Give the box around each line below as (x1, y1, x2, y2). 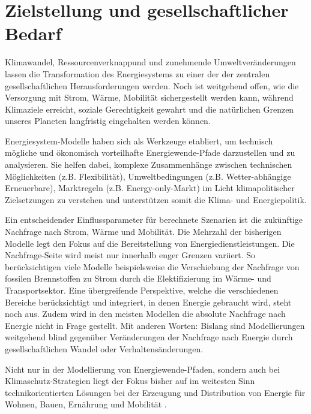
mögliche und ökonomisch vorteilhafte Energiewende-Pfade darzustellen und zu (5, 146, 295, 159)
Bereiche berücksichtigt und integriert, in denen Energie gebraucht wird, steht (5, 295, 292, 308)
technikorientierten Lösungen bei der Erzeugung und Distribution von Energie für (5, 386, 306, 398)
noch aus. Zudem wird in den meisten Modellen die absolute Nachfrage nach (5, 307, 286, 320)
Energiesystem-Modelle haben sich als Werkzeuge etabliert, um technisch (5, 134, 273, 147)
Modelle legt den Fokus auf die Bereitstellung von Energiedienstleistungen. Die (5, 237, 295, 249)
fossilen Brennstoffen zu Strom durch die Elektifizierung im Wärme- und (5, 272, 271, 285)
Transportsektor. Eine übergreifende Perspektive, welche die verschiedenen (5, 284, 279, 296)
